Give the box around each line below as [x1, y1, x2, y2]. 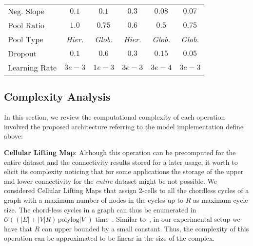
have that [4, 223, 32, 233]
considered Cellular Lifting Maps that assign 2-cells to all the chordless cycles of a [4, 185, 249, 195]
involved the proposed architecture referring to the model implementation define [4, 121, 244, 131]
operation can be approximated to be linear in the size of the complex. [4, 233, 215, 243]
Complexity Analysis [4, 89, 111, 104]
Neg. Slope [8, 5, 44, 17]
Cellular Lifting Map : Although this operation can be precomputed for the [4, 147, 236, 157]
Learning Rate [8, 62, 57, 73]
